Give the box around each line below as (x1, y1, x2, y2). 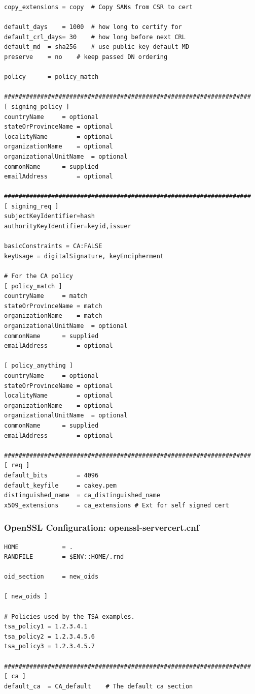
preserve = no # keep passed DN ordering (4, 53, 168, 61)
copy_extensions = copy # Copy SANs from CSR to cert (4, 4, 193, 11)
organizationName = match (4, 312, 102, 320)
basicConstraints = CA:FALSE (4, 243, 102, 250)
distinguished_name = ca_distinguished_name (4, 492, 160, 499)
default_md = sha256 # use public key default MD (4, 43, 190, 51)
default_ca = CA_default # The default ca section (4, 682, 193, 690)
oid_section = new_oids (4, 573, 99, 581)
